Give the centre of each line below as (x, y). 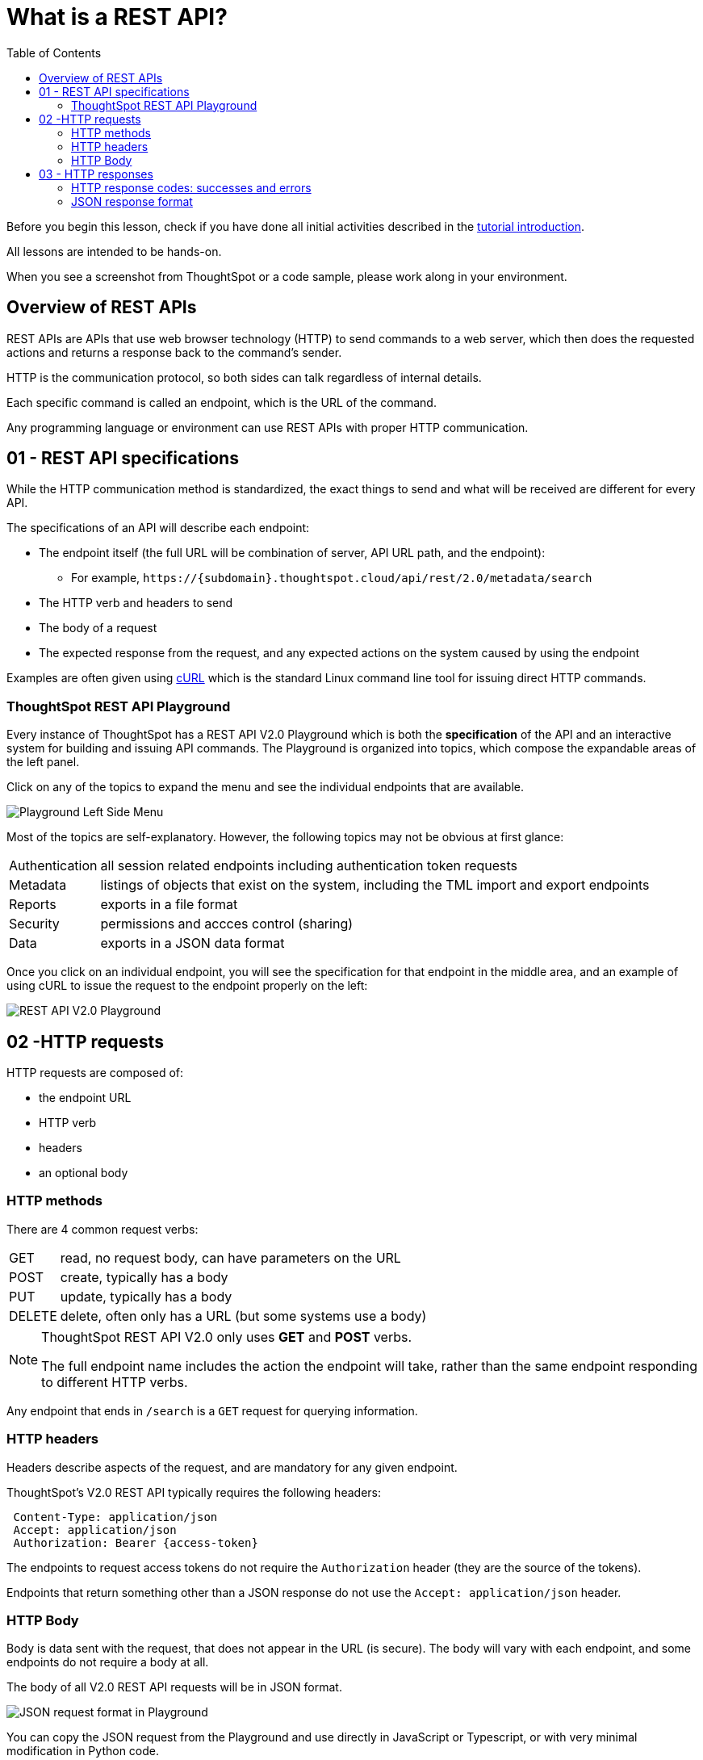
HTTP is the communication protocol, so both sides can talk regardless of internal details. (244, 377)
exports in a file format (169, 905)
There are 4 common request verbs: (103, 1229)
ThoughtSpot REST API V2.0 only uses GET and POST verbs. (227, 1337)
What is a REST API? (117, 17)
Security (34, 924)
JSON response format (132, 201)
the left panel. (43, 762)
